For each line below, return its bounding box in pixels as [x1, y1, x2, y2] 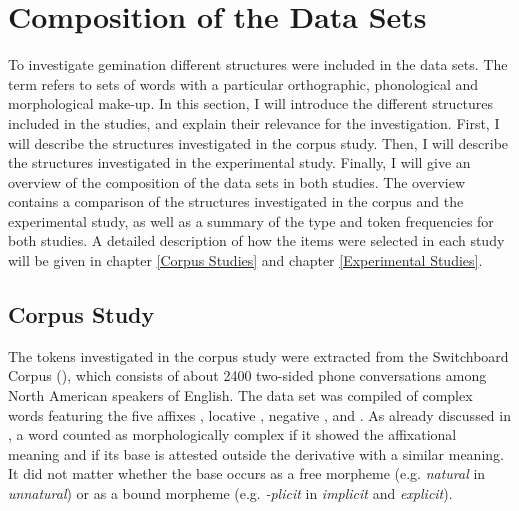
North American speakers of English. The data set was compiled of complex [8, 385, 473, 406]
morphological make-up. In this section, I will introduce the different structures [8, 93, 494, 114]
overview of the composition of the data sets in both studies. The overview [8, 171, 465, 192]
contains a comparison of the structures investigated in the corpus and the [8, 191, 464, 212]
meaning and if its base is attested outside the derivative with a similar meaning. [8, 443, 504, 464]
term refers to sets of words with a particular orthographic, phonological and [8, 73, 479, 94]
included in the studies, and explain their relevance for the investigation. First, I [8, 112, 500, 133]
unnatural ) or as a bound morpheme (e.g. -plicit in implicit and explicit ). [8, 483, 453, 504]
